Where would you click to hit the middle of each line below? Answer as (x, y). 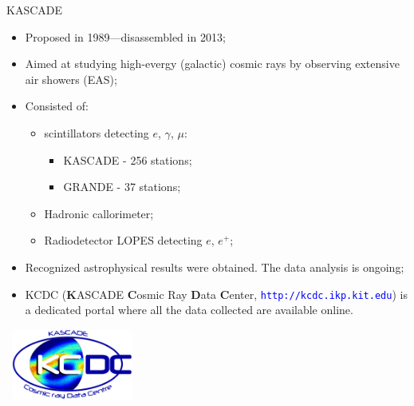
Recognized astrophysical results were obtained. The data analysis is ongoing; (215, 267)
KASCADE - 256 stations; (128, 159)
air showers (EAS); (71, 79)
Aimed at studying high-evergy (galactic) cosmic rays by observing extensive (212, 64)
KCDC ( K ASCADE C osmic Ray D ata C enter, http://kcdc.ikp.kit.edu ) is (216, 294)
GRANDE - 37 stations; (122, 187)
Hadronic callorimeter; (99, 213)
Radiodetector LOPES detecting (123, 240)
